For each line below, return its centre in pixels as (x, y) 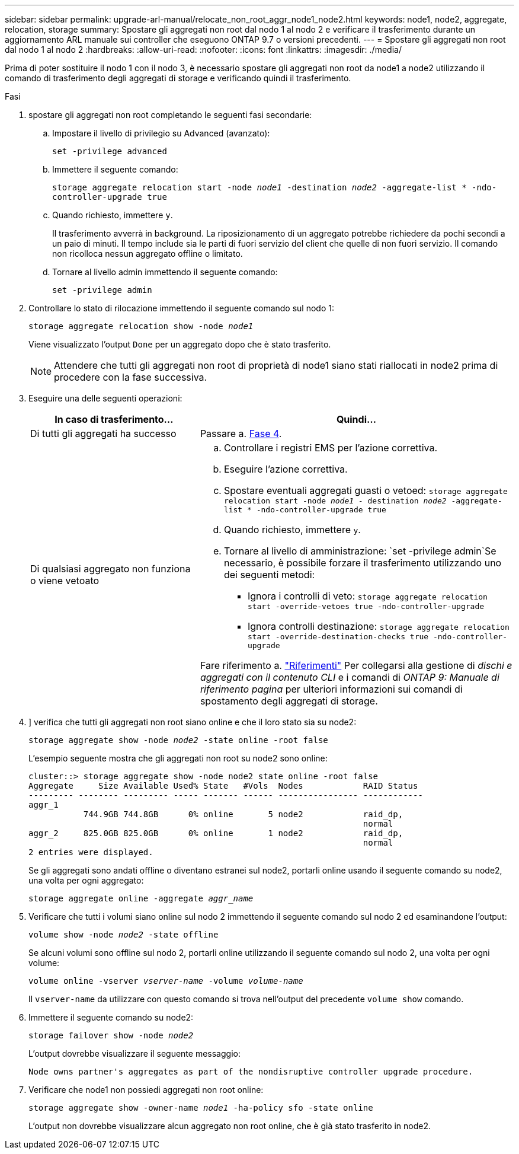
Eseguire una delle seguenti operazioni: (105, 398)
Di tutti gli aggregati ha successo (103, 433)
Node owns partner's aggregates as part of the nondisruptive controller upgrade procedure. (251, 1072)
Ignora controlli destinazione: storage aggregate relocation (378, 626)
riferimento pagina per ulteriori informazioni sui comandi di (331, 689)
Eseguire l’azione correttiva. (286, 469)
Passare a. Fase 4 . (241, 433)
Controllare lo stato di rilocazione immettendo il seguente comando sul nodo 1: (181, 308)
